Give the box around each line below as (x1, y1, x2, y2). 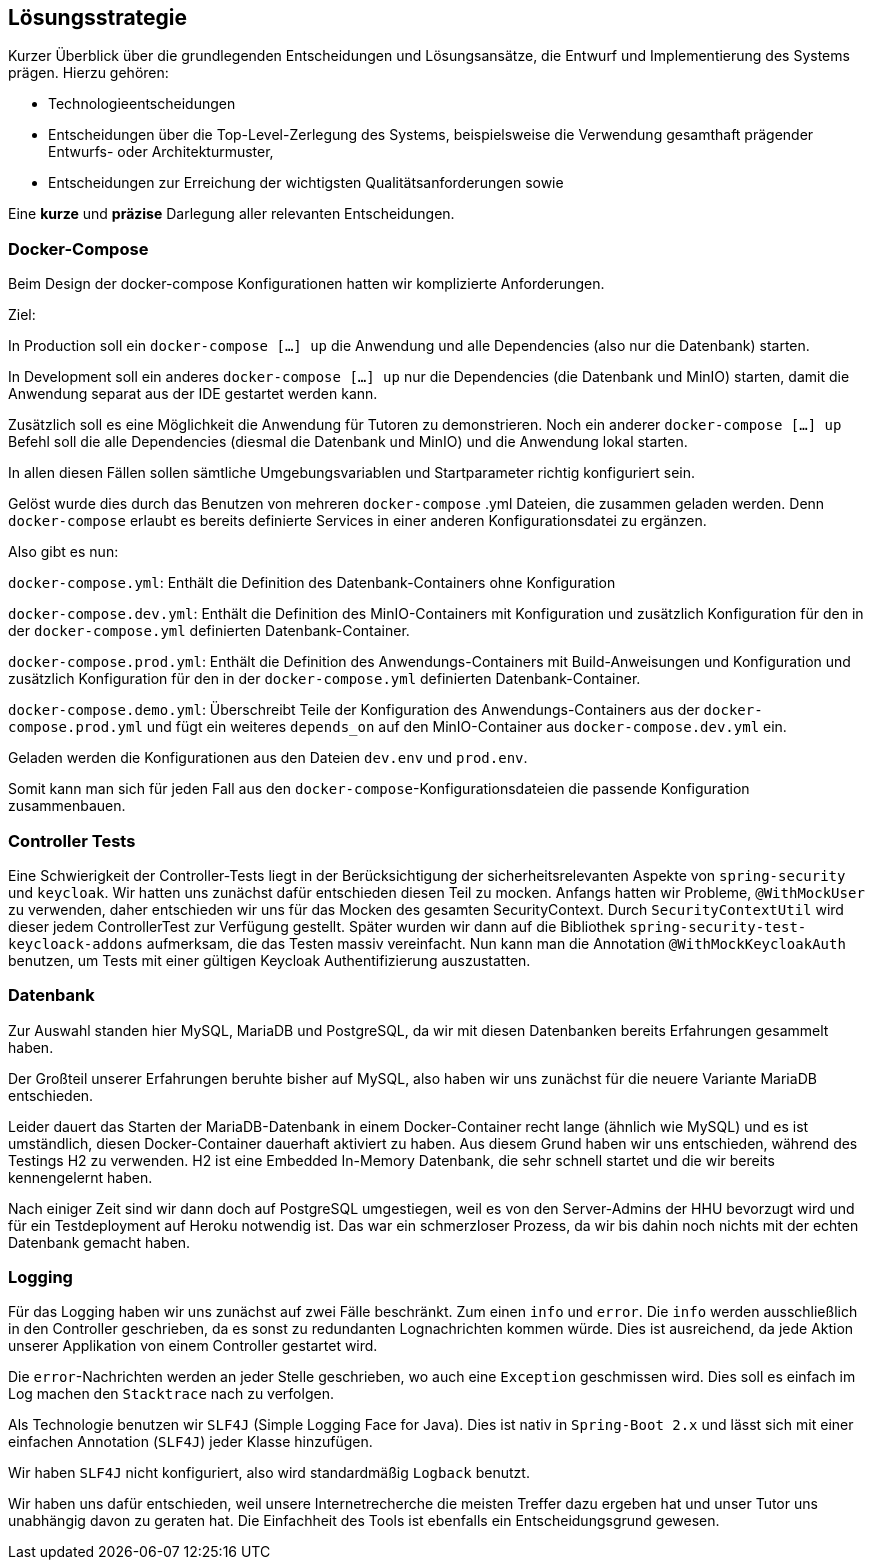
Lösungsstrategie (8, 5, 188, 30)
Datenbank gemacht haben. (8, 1233, 191, 1251)
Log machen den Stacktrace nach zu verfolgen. (8, 1385, 334, 1403)
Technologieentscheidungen (48, 95, 236, 113)
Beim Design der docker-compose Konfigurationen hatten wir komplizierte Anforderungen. (8, 275, 605, 293)
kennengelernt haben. (8, 1168, 153, 1186)
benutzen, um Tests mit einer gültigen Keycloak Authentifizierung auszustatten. (8, 951, 531, 969)
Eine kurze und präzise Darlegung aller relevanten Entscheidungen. (8, 205, 455, 223)
